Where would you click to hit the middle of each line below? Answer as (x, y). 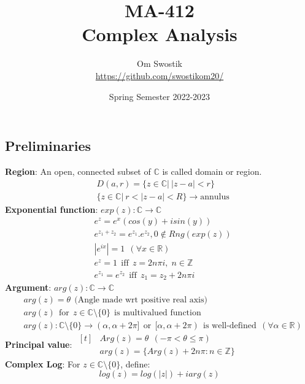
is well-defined (230, 325)
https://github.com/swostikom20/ (160, 75)
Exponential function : (52, 209)
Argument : (28, 287)
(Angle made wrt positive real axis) (141, 300)
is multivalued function (158, 313)
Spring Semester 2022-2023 (160, 96)
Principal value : (39, 344)
